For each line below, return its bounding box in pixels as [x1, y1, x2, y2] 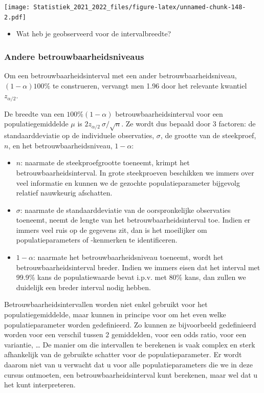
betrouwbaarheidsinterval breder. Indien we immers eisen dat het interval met [16, 261, 260, 272]
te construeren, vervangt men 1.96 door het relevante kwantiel [52, 80, 247, 91]
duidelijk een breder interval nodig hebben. [16, 281, 151, 292]
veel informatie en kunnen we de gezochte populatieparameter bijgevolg [16, 177, 240, 188]
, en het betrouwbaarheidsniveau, [8, 140, 113, 150]
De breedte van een [4, 108, 64, 119]
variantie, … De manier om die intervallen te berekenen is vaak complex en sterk [4, 339, 255, 350]
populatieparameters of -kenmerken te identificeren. [16, 234, 178, 245]
